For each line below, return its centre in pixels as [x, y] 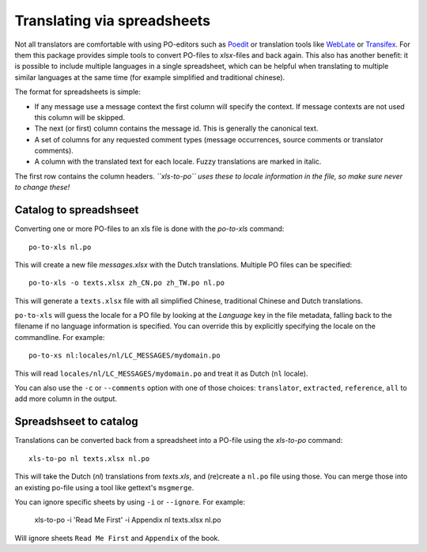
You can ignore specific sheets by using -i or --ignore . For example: [130, 501]
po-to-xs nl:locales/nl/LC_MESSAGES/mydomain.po [125, 355]
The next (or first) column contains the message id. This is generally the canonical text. [176, 129]
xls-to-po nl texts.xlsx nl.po [89, 458]
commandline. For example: [60, 337]
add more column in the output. [66, 399]
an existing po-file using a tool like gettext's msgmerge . [104, 487]
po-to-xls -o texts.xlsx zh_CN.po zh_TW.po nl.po [127, 283]
